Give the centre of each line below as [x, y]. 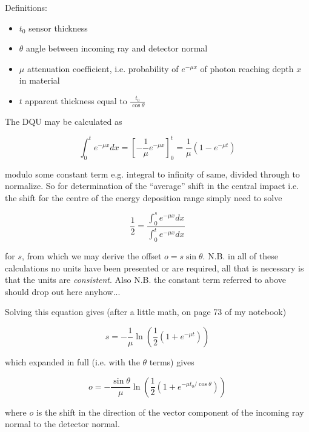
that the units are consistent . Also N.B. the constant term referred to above [145, 280]
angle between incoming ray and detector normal [117, 48]
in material [39, 80]
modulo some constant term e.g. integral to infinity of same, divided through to [152, 174]
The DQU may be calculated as [64, 121]
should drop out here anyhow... [63, 291]
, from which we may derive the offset [92, 255]
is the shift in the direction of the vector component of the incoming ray [170, 412]
